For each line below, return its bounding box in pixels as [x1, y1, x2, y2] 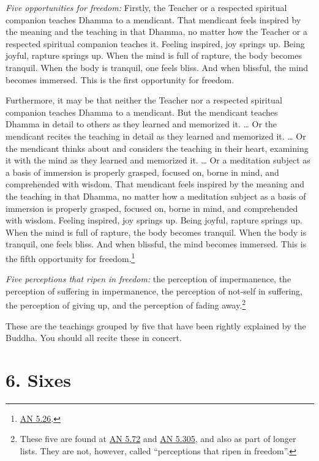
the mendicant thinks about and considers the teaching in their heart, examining [6, 141, 309, 154]
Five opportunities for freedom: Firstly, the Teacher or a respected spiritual [6, 1, 287, 13]
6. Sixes [6, 367, 72, 392]
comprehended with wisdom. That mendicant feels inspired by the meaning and [6, 178, 304, 190]
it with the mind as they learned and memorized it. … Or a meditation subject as [6, 154, 310, 167]
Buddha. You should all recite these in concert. [6, 331, 182, 344]
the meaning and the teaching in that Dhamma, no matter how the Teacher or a [6, 25, 308, 38]
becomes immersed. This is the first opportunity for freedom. [6, 73, 235, 86]
